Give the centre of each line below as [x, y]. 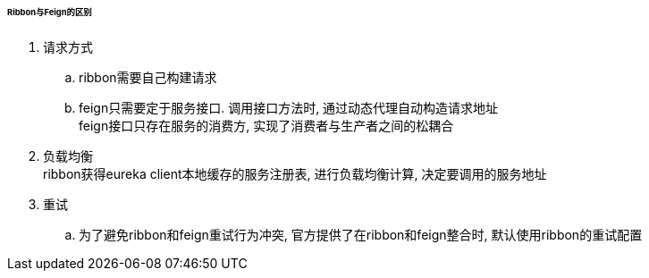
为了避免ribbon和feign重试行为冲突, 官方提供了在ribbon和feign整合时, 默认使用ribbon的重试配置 [361, 234]
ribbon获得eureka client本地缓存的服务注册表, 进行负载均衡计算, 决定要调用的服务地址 [295, 173]
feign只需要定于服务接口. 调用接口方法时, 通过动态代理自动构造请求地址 [289, 107]
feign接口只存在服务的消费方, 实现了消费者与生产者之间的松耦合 [266, 125]
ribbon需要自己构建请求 [148, 77]
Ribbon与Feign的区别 [50, 12]
